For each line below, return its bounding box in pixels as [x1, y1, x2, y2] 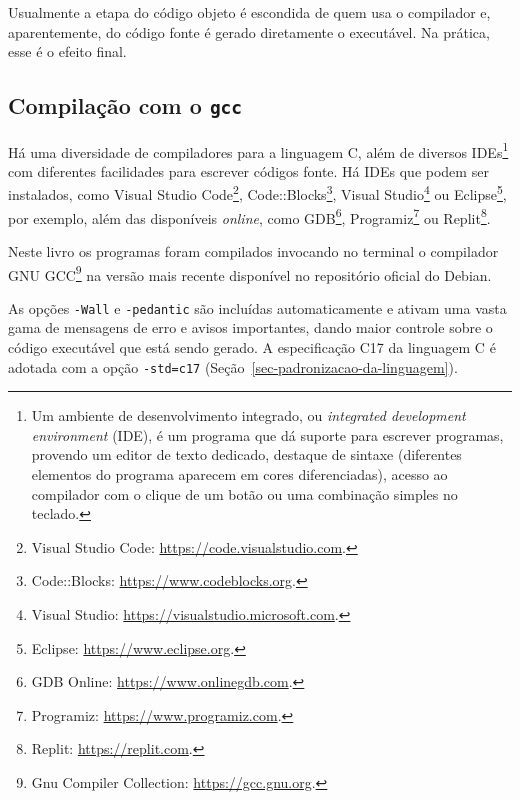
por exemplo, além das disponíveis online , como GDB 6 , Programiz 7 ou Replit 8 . [8, 204, 491, 228]
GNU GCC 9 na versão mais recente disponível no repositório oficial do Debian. [8, 261, 492, 285]
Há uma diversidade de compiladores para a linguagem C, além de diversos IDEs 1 [8, 138, 509, 162]
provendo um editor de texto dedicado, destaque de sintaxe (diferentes [31, 444, 462, 465]
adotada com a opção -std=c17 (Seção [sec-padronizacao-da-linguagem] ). [8, 356, 458, 377]
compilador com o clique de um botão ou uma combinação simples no [31, 483, 458, 504]
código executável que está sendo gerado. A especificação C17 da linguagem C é [8, 337, 496, 357]
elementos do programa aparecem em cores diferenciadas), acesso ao [31, 464, 448, 485]
